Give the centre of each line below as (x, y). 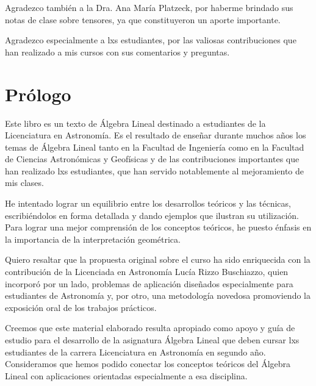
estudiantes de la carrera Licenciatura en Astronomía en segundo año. (135, 352)
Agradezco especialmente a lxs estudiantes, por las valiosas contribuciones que (151, 40)
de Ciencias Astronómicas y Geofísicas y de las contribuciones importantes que (152, 159)
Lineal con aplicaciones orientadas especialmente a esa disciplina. (126, 375)
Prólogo (38, 94)
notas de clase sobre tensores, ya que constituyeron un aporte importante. (143, 19)
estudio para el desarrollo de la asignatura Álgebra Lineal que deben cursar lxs (152, 340)
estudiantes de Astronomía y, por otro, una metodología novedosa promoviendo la (158, 295)
